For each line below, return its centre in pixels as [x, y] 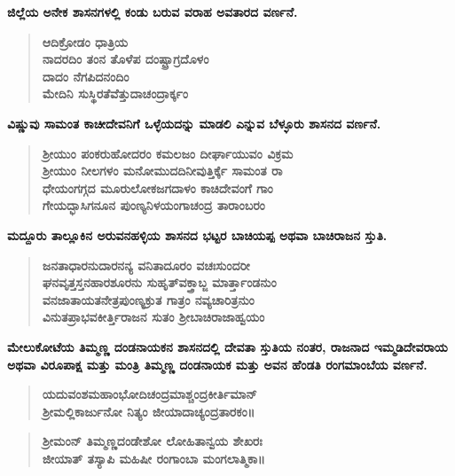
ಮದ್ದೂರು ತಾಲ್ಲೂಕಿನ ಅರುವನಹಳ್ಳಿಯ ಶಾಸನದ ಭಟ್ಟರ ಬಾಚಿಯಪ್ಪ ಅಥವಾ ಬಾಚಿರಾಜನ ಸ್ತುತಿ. [197, 234]
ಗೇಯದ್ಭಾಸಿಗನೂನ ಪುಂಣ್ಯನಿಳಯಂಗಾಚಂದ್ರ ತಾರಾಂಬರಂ [153, 205]
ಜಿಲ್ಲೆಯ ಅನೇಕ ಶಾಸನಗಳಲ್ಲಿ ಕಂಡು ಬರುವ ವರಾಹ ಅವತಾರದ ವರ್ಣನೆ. [153, 12]
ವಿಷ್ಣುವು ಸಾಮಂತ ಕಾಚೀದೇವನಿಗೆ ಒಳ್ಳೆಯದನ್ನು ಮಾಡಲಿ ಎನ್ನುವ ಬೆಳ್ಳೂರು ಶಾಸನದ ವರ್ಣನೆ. [194, 123]
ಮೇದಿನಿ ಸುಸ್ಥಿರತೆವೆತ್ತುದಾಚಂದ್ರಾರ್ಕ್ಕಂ [115, 94]
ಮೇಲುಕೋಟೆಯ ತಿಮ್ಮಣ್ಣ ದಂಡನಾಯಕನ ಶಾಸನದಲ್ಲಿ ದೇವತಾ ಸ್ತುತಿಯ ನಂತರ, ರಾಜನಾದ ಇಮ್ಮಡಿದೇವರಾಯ [227, 346]
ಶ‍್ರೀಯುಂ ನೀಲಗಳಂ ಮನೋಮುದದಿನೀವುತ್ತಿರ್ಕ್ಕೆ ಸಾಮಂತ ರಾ [162, 171]
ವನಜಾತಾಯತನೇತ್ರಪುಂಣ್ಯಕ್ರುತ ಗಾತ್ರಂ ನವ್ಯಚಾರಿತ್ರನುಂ [148, 299]
